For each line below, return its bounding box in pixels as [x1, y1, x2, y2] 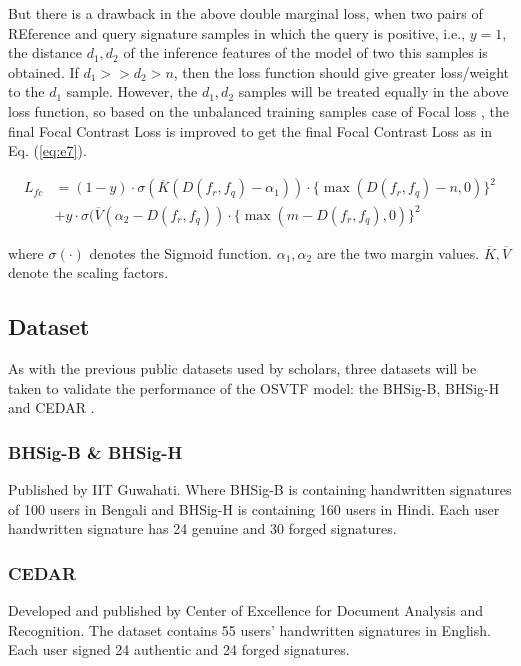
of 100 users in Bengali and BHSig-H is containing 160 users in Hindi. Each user [8, 498, 500, 519]
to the [8, 81, 45, 102]
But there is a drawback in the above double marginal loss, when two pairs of [8, 3, 483, 23]
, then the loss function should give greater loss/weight [173, 61, 510, 82]
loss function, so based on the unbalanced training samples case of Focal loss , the [8, 100, 510, 121]
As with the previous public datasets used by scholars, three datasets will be [8, 358, 477, 379]
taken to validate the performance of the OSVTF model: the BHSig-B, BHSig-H [8, 377, 500, 398]
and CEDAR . [8, 397, 95, 418]
